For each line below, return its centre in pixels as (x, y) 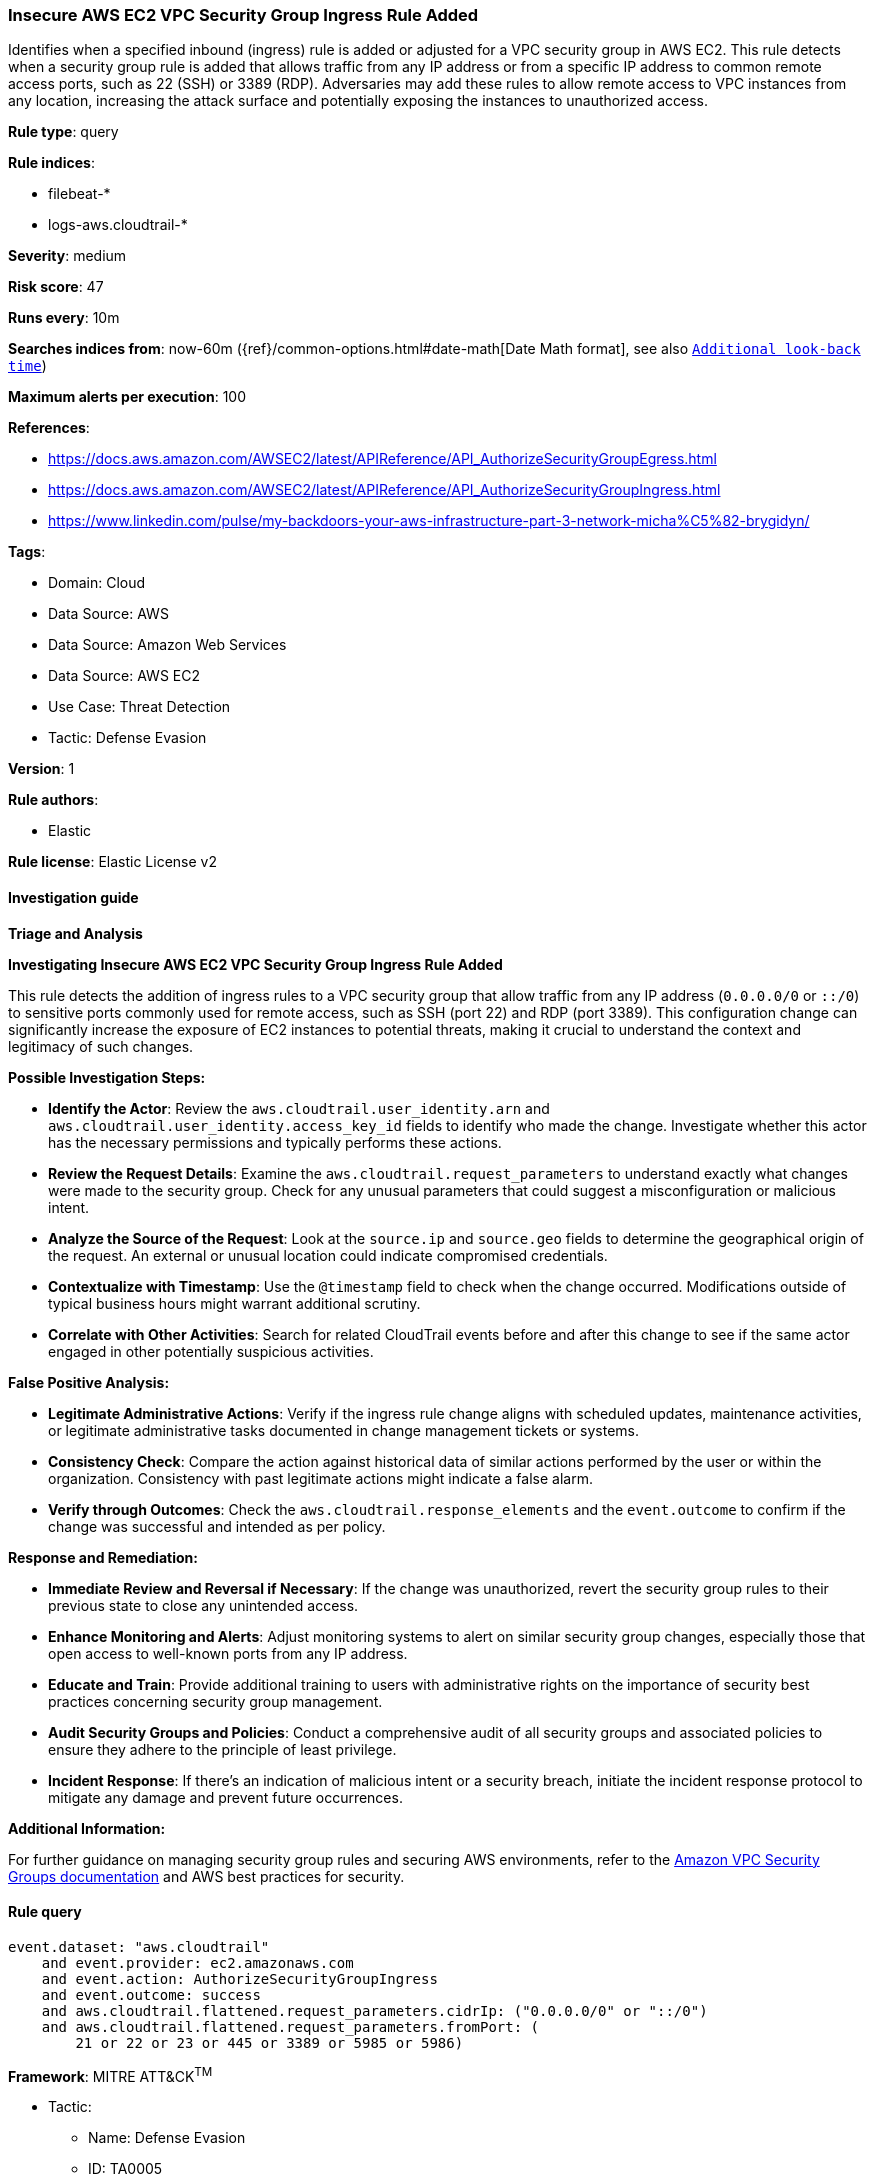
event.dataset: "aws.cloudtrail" (139, 1946)
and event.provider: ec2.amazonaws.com (197, 1962)
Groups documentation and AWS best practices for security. (206, 1876)
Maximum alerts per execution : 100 (127, 397)
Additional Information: (87, 1828)
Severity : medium (67, 256)
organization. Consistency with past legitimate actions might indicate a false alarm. (320, 1478)
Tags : (27, 552)
